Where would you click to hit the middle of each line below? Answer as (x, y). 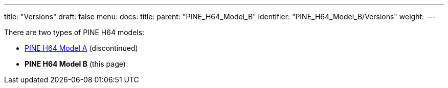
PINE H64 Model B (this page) (75, 64)
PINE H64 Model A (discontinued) (81, 48)
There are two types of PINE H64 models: (74, 32)
